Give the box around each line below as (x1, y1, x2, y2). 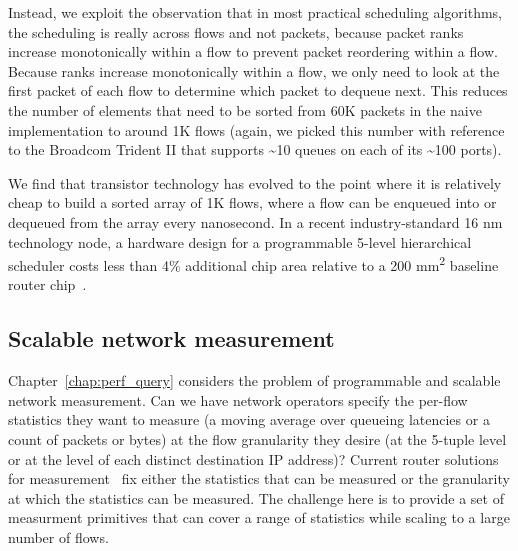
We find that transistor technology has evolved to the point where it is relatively (8, 172, 502, 193)
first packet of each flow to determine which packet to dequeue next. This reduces (8, 80, 508, 101)
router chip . (8, 274, 87, 295)
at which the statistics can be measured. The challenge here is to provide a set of (8, 487, 504, 508)
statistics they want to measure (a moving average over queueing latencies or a (8, 409, 490, 430)
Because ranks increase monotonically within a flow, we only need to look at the (8, 60, 500, 81)
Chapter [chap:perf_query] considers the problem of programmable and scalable (8, 370, 501, 391)
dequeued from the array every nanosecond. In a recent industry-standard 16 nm (8, 211, 503, 232)
